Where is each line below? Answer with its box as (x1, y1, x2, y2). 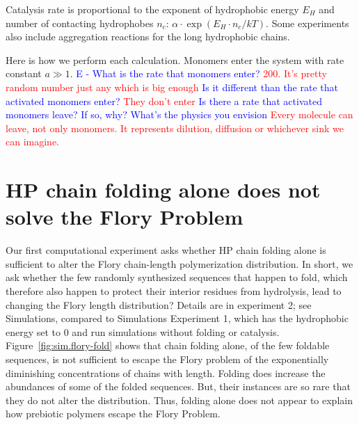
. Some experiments (266, 15, 349, 30)
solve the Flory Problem (6, 202, 244, 231)
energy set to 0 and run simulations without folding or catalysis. (6, 324, 280, 339)
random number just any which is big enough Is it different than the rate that (6, 79, 338, 94)
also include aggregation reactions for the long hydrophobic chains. (6, 29, 290, 44)
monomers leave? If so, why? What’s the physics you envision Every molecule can (6, 107, 353, 122)
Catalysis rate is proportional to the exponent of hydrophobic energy (6, 2, 299, 16)
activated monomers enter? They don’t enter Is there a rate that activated (6, 93, 322, 108)
